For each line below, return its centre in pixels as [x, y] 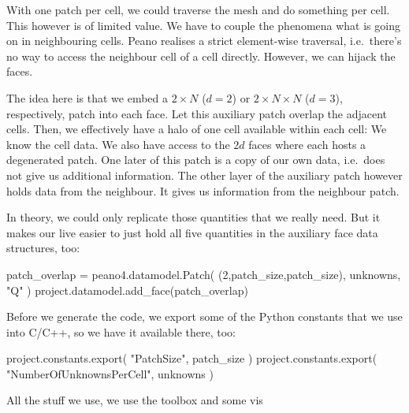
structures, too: [43, 248]
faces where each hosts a [307, 144]
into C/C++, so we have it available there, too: [121, 331]
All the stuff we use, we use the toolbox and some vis [135, 400]
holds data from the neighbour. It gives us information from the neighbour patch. [203, 190]
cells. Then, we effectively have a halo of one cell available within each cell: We [197, 129]
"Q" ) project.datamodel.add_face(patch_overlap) [127, 290]
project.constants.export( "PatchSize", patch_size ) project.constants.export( [192, 358]
